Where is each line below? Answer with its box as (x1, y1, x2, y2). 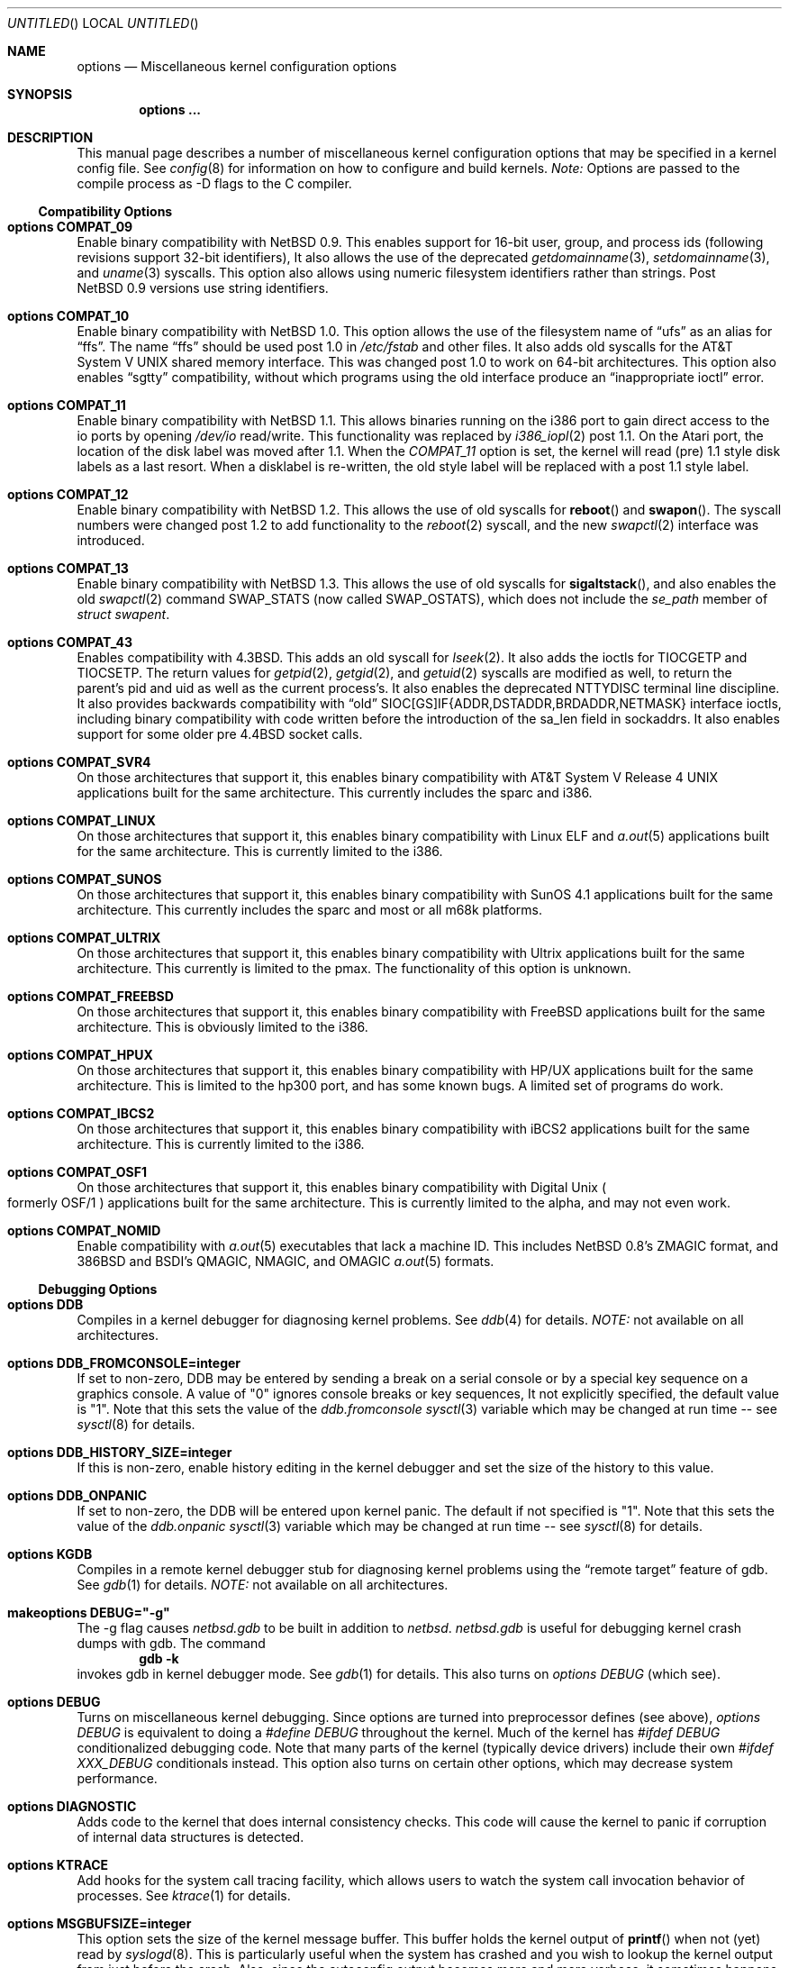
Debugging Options (38, 1281, 158, 1297)
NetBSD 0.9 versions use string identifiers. (77, 280, 329, 296)
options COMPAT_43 (7, 634, 133, 650)
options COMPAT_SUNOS (7, 871, 162, 887)
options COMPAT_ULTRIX (7, 930, 161, 945)
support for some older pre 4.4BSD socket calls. (77, 726, 363, 742)
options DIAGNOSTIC (7, 1799, 137, 1814)
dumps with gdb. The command (77, 1635, 266, 1651)
